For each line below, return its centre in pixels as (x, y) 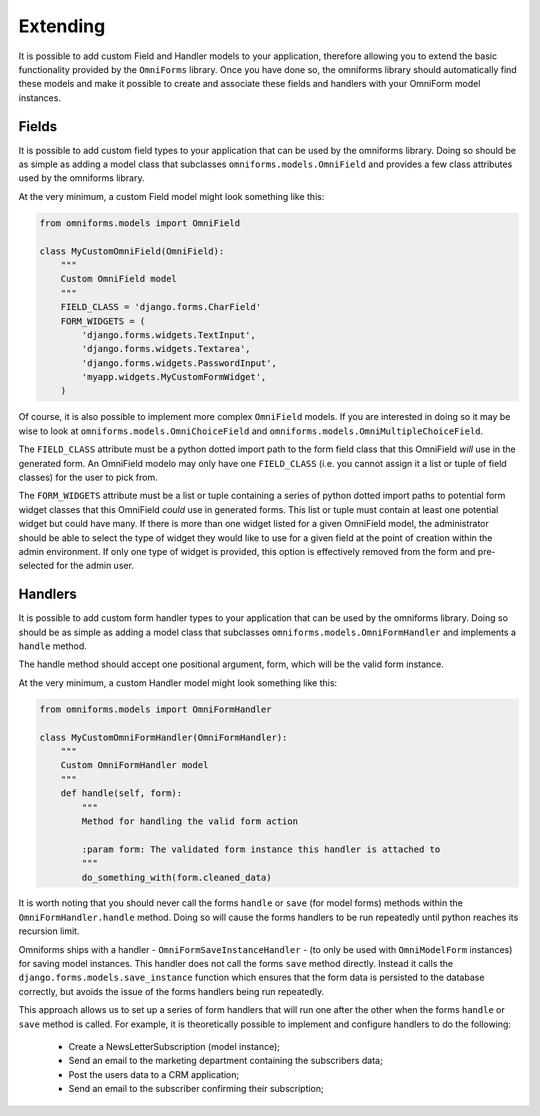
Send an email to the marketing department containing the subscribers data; (226, 1061)
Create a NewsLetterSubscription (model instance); (174, 1046)
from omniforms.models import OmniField (139, 223)
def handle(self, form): (121, 793)
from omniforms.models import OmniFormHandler (155, 709)
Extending (62, 26)
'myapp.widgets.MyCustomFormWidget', (174, 377)
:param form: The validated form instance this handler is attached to (261, 849)
